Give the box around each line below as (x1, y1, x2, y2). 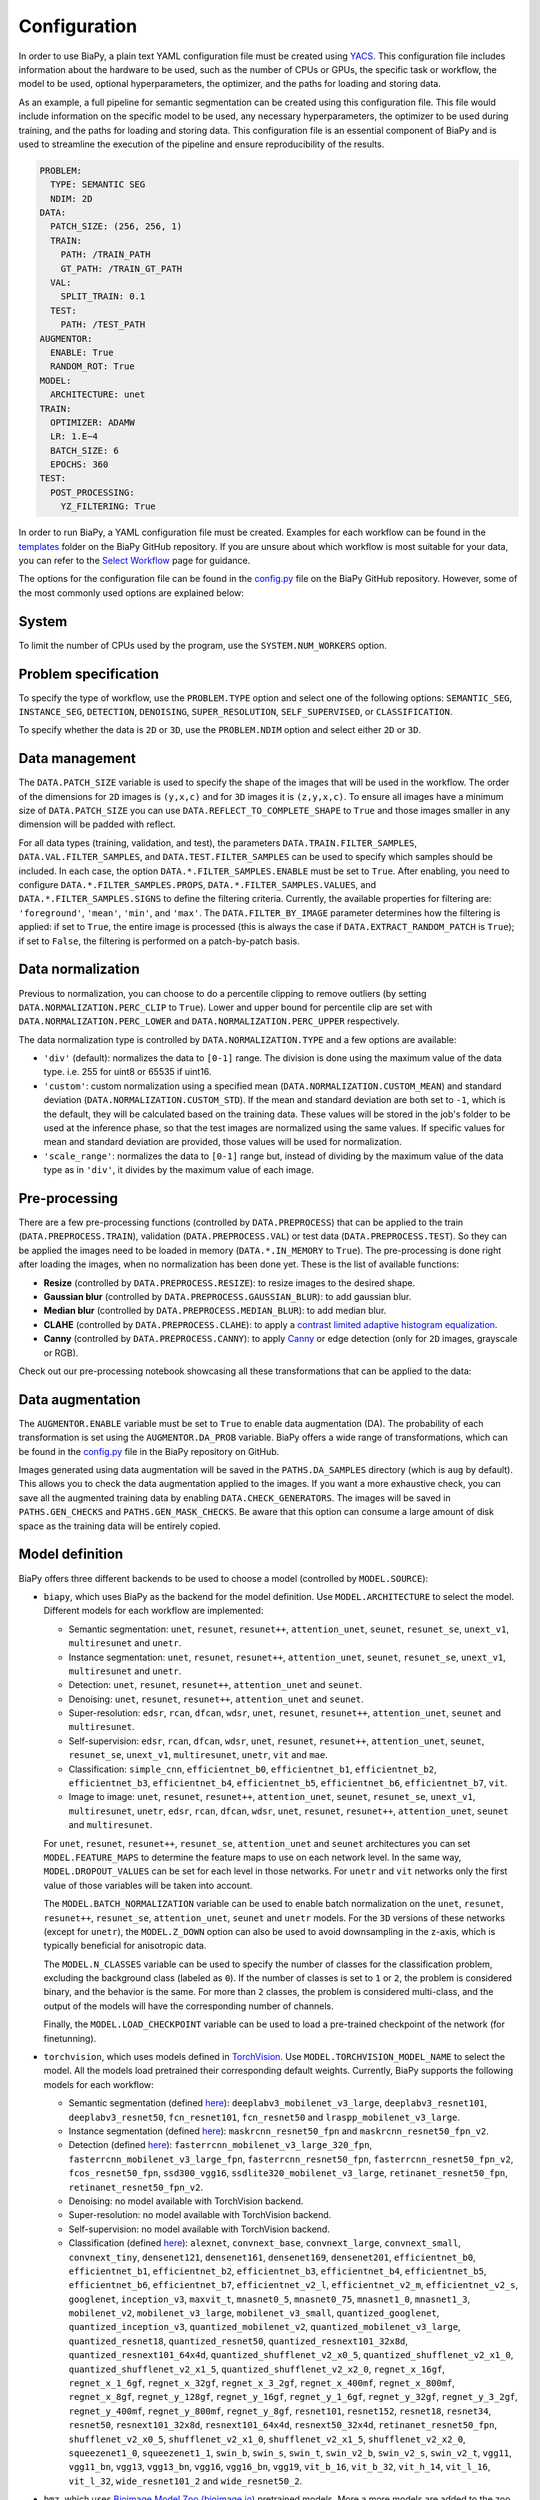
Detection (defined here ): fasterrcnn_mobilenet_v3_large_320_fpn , (68, 2139, 373, 2151)
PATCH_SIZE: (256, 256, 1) (50, 221, 183, 232)
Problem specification (18, 665, 159, 682)
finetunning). (43, 2032, 97, 2044)
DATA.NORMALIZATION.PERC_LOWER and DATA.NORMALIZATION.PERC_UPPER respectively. (18, 1015, 400, 1027)
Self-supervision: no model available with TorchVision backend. (68, 2223, 330, 2235)
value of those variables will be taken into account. (43, 1879, 253, 1891)
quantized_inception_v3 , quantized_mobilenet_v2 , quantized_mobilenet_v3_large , (68, 2321, 461, 2333)
